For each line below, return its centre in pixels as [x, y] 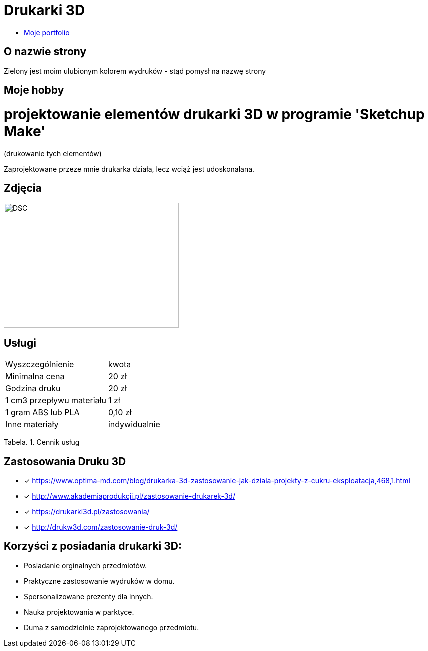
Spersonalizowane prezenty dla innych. [89, 596]
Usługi [20, 343]
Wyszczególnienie [40, 364]
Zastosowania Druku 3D [65, 461]
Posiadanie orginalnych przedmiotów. [86, 565]
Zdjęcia [23, 188]
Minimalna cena [35, 376]
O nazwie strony [45, 52]
